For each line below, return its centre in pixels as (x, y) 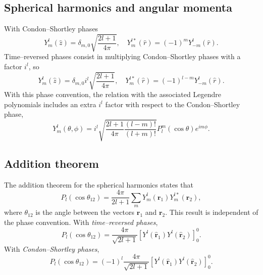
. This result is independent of (212, 212)
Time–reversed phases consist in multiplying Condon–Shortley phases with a (122, 56)
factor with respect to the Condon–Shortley (173, 104)
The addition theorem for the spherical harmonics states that (99, 184)
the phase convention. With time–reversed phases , (81, 222)
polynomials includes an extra (50, 104)
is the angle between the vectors (85, 212)
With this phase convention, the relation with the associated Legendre (113, 94)
